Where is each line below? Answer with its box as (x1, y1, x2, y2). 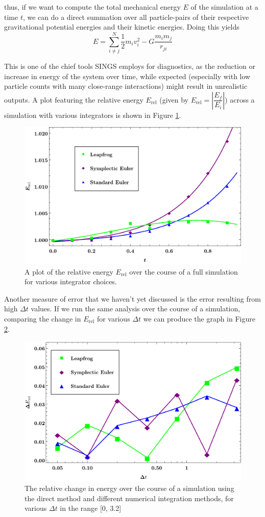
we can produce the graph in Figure (143, 313, 255, 324)
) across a (225, 94, 255, 105)
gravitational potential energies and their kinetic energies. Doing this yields (4, 21, 239, 32)
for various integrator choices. (25, 276, 117, 287)
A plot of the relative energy (25, 266, 113, 277)
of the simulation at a (190, 2, 258, 12)
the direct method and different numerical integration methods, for (25, 493, 234, 503)
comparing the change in (4, 313, 81, 324)
